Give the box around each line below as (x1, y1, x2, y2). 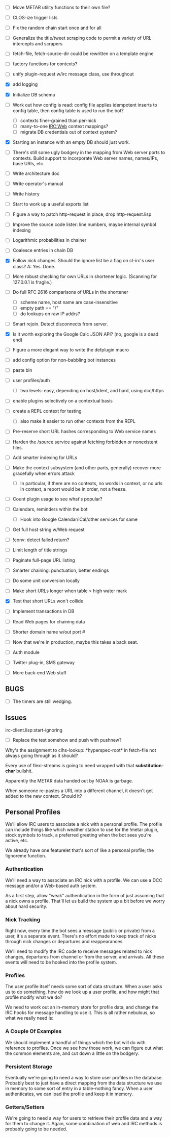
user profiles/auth (12, 377, 50, 384)
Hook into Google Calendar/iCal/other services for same (20, 516, 138, 522)
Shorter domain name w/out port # (12, 628, 85, 635)
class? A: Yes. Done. (12, 263, 56, 269)
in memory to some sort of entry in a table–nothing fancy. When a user (5, 1085, 153, 1091)
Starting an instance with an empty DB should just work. (12, 139, 130, 145)
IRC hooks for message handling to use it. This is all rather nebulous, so (5, 1009, 155, 1016)
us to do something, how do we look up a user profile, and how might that (5, 989, 159, 995)
